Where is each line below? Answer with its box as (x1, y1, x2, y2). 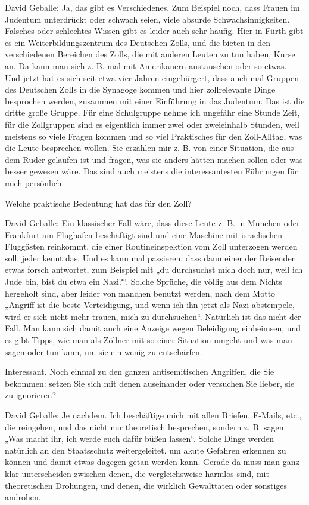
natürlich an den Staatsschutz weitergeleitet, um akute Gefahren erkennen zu (5, 444, 286, 456)
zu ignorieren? (5, 389, 57, 401)
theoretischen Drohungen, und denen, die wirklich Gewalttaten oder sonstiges (5, 479, 288, 491)
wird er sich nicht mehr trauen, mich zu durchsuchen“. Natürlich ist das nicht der (5, 310, 301, 322)
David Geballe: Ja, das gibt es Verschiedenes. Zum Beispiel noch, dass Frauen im (5, 1, 300, 13)
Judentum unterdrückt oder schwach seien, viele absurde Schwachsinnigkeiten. (5, 13, 290, 25)
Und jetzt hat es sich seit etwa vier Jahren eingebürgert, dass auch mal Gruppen (5, 71, 299, 84)
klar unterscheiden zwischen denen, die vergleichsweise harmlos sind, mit (5, 467, 269, 479)
